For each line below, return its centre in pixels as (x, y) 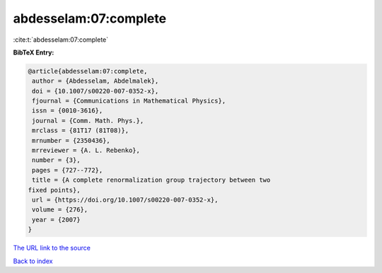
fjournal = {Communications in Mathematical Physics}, (129, 101)
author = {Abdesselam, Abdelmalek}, (95, 81)
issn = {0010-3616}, (68, 111)
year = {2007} (56, 220)
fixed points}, (54, 190)
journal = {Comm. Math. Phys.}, (88, 121)
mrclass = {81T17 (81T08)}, (81, 130)
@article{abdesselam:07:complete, (88, 71)
